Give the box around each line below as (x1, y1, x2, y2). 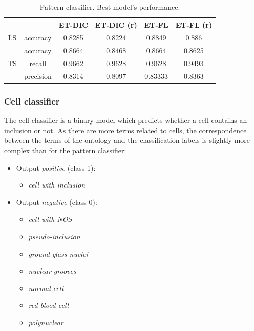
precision (24, 70, 52, 81)
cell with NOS (28, 214, 72, 224)
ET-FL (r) (175, 19, 213, 30)
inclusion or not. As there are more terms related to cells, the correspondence (4, 125, 247, 135)
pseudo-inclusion (28, 231, 80, 242)
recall (29, 58, 47, 69)
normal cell (28, 282, 64, 293)
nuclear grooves (28, 265, 76, 276)
